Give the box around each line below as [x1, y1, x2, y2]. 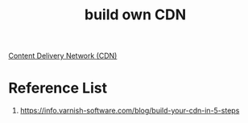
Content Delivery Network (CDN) [8, 51, 118, 61]
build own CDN [84, 6, 187, 24]
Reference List [8, 79, 107, 97]
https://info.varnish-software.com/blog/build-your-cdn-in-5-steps [19, 106, 240, 116]
